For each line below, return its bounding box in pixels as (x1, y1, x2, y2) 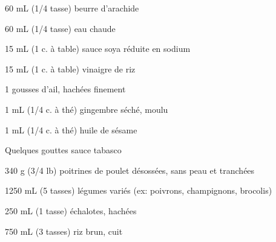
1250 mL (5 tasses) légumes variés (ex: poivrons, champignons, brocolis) (5, 184, 272, 197)
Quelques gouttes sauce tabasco (5, 144, 122, 156)
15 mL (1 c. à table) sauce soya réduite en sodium (5, 42, 191, 55)
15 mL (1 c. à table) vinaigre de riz (5, 62, 136, 75)
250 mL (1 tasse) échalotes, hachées (5, 204, 137, 217)
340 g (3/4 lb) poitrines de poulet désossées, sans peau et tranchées (5, 164, 255, 176)
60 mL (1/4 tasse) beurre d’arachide (5, 2, 139, 14)
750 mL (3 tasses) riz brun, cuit (5, 224, 123, 237)
